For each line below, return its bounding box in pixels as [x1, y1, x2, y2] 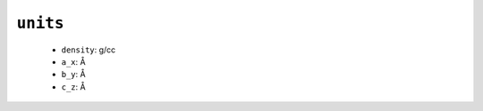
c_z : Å [61, 81, 86, 92]
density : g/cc [61, 44, 116, 55]
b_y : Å [61, 69, 86, 80]
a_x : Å [61, 56, 86, 67]
